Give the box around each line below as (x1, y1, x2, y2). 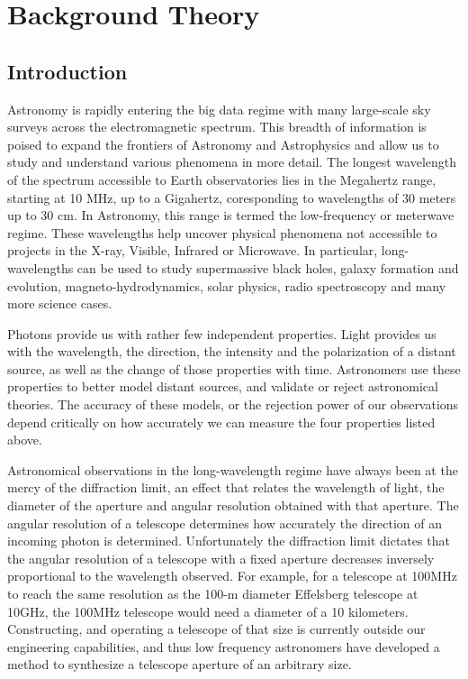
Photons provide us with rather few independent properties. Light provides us (7, 324, 436, 343)
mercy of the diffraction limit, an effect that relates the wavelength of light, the (7, 478, 445, 497)
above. (7, 430, 42, 449)
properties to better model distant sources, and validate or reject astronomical (7, 377, 438, 396)
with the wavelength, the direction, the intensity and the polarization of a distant (7, 342, 456, 361)
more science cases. (7, 294, 112, 313)
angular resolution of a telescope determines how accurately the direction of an (7, 513, 443, 532)
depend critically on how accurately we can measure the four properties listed (7, 412, 436, 431)
